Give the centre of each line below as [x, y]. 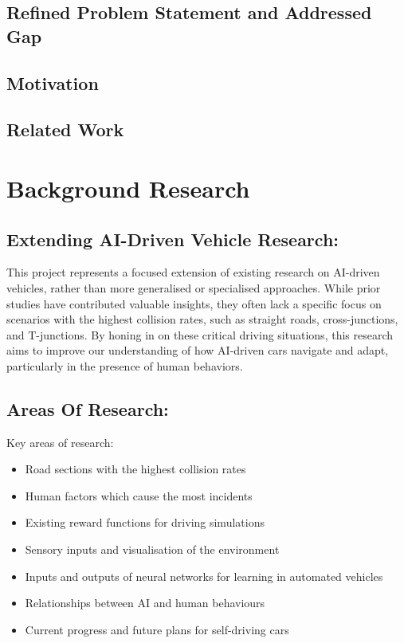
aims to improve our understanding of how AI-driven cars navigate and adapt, [198, 350]
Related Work [65, 129]
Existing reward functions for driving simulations [145, 522]
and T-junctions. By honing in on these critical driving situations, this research [200, 334]
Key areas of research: [60, 442]
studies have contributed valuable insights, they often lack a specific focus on [194, 303]
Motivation [53, 82]
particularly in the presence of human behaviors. [125, 365]
